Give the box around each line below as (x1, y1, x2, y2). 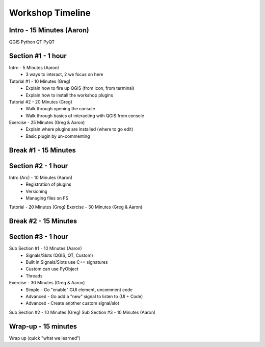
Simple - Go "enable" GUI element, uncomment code (26, 287, 132, 293)
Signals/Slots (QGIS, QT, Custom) (26, 252, 93, 258)
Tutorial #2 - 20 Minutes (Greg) (9, 99, 73, 105)
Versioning (26, 188, 48, 194)
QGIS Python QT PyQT (9, 39, 55, 45)
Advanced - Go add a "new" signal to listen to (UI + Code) (26, 294, 143, 299)
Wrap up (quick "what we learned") (9, 335, 81, 341)
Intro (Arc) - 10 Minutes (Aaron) (9, 174, 73, 180)
